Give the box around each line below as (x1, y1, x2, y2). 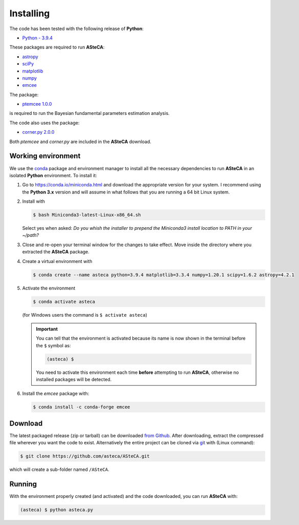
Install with (22, 198, 45, 204)
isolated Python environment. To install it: (9, 172, 97, 178)
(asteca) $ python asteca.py (20, 507, 94, 513)
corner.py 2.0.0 (22, 129, 55, 135)
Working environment (9, 152, 81, 160)
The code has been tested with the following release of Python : (9, 26, 144, 32)
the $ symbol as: (36, 342, 71, 348)
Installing (9, 8, 50, 19)
